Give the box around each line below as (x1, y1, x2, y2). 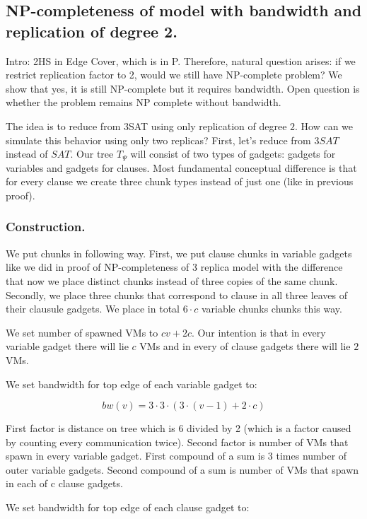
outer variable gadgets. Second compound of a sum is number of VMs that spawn (6, 462, 359, 477)
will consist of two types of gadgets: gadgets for (130, 146, 336, 161)
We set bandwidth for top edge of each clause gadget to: (6, 500, 250, 515)
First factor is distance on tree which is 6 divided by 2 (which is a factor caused (6, 421, 351, 436)
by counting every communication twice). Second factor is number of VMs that (6, 434, 349, 449)
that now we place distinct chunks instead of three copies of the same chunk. (6, 273, 338, 288)
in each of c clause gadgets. (6, 476, 123, 491)
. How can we (295, 118, 354, 133)
